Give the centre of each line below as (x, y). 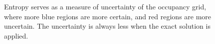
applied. (16, 35)
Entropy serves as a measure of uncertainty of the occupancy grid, (105, 6)
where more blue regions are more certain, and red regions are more (108, 16)
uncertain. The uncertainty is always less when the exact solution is (107, 26)
